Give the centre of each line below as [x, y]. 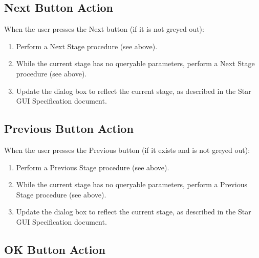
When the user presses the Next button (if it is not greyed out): [104, 29]
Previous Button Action [69, 128]
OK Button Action [55, 249]
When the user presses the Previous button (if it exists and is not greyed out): [127, 150]
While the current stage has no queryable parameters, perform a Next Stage [135, 63]
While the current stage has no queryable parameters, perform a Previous [132, 184]
